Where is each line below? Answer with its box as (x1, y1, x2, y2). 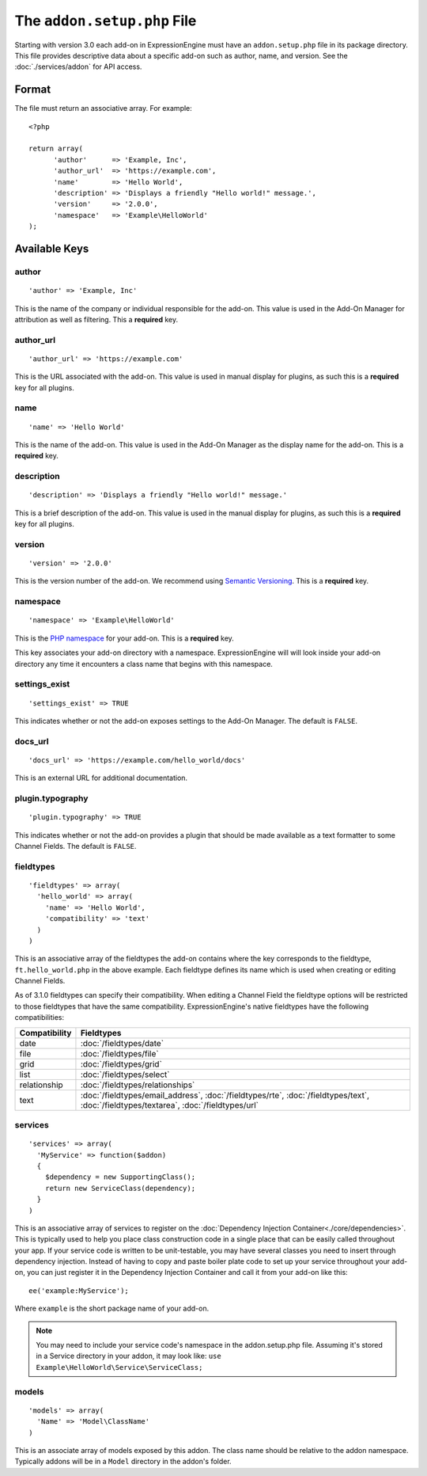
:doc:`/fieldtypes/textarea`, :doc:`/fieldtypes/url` (80, 1099, 259, 1110)
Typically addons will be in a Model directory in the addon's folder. (14, 1457, 232, 1466)
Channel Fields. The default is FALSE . (14, 841, 137, 850)
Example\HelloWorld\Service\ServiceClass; (36, 1363, 203, 1371)
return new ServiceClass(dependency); (44, 1184, 196, 1193)
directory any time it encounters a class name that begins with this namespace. (14, 659, 273, 668)
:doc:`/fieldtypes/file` (80, 1048, 159, 1059)
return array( (28, 144, 83, 154)
